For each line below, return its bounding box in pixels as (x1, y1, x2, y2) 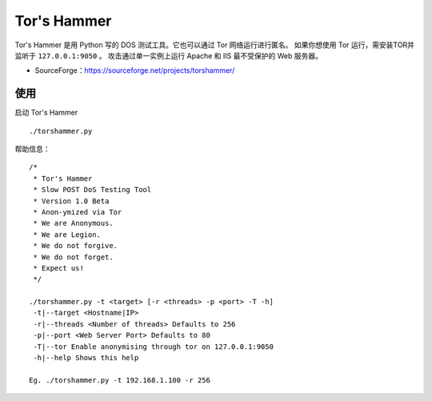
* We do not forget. (33, 252, 114, 262)
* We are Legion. (33, 230, 102, 239)
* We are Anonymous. (33, 219, 114, 228)
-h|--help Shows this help (33, 353, 139, 363)
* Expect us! (33, 263, 84, 272)
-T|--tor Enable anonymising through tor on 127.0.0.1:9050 (33, 342, 274, 351)
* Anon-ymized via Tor (33, 207, 122, 216)
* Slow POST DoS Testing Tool (33, 185, 152, 194)
